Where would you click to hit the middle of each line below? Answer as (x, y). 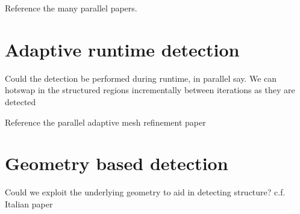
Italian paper (29, 203)
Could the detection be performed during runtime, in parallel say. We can (141, 78)
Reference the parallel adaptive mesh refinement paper (105, 122)
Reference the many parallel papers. (71, 8)
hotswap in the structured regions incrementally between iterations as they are (150, 90)
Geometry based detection (117, 163)
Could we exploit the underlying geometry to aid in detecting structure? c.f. (145, 192)
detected (20, 101)
